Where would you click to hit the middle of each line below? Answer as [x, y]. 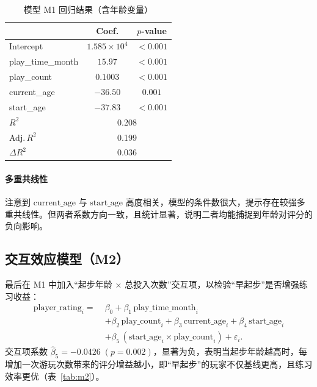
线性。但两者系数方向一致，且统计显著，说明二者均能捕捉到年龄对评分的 [167, 214]
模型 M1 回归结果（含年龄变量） [88, 9]
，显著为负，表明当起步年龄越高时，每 [230, 351]
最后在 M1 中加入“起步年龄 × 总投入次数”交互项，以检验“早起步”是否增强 [152, 284]
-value [154, 30]
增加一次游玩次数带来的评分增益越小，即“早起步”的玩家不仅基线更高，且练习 [159, 364]
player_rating [57, 308]
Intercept [26, 46]
